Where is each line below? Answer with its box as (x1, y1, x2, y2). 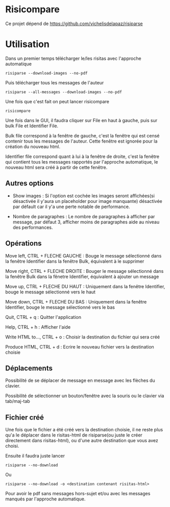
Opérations (5, 239, 42, 248)
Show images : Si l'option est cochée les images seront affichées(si (12, 193, 155, 199)
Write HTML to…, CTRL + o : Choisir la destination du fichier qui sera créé (5, 334, 160, 340)
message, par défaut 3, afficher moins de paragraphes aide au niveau (12, 219, 160, 225)
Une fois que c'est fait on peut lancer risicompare (5, 98, 110, 104)
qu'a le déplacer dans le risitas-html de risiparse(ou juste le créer (5, 432, 143, 438)
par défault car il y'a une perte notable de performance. (12, 203, 130, 210)
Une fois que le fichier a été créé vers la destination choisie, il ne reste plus (5, 427, 163, 433)
